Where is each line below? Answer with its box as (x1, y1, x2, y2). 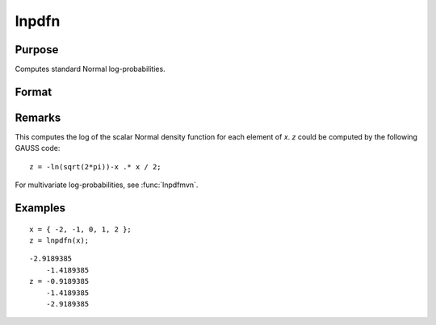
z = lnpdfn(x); (29, 235, 90, 245)
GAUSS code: (15, 144, 61, 153)
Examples (15, 201, 66, 215)
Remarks (15, 110, 61, 124)
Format (15, 85, 52, 98)
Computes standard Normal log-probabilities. (15, 65, 166, 74)
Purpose (15, 43, 59, 56)
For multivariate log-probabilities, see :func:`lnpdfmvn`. (15, 180, 199, 190)
